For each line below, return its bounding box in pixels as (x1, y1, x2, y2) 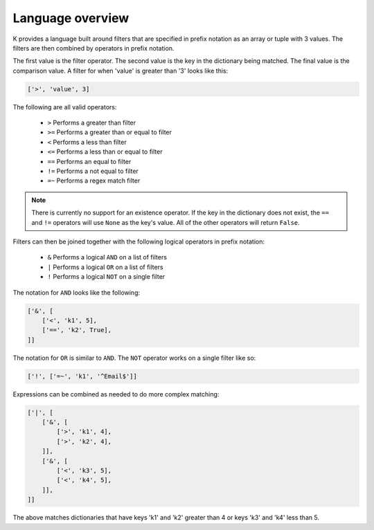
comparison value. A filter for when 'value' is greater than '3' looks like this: (12, 66, 229, 75)
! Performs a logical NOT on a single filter (47, 273, 166, 281)
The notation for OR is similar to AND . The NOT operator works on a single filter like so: (12, 354, 256, 362)
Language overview (12, 10, 130, 26)
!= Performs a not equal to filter (47, 167, 139, 176)
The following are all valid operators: (12, 102, 117, 111)
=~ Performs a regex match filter (47, 176, 141, 185)
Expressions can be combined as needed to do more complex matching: (12, 390, 220, 398)
